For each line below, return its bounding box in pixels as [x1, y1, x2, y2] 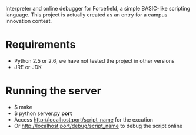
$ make [14, 103, 33, 110]
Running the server [5, 85, 101, 97]
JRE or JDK [14, 63, 42, 70]
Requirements [5, 38, 76, 52]
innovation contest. [5, 18, 52, 24]
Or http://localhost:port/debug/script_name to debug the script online [14, 122, 183, 129]
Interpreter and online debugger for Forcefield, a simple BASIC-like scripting [5, 5, 191, 12]
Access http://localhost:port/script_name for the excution [14, 116, 154, 123]
